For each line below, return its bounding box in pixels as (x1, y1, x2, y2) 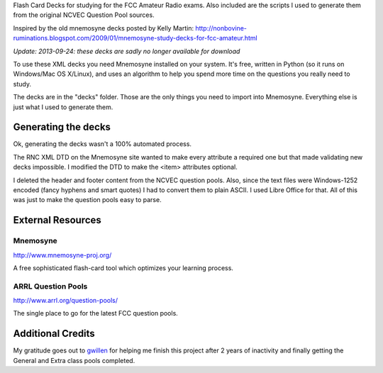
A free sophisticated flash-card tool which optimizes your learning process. (13, 263, 234, 272)
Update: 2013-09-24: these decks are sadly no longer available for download (13, 47, 240, 55)
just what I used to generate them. (13, 103, 113, 111)
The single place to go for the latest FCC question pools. (13, 309, 179, 318)
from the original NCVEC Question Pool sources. (13, 11, 155, 19)
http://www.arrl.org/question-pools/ (13, 296, 118, 305)
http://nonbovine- (195, 23, 248, 32)
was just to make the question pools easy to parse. (13, 196, 162, 204)
